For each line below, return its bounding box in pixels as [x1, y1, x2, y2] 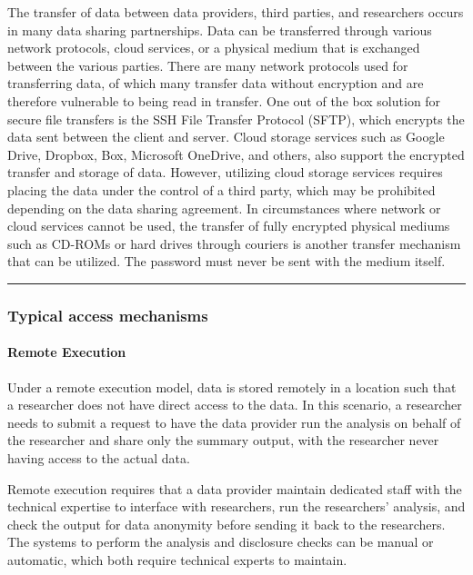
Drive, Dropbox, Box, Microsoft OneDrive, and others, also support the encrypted [7, 144, 465, 164]
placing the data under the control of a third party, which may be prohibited [7, 180, 436, 199]
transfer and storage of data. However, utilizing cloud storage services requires [7, 163, 443, 182]
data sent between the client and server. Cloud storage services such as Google [7, 127, 445, 146]
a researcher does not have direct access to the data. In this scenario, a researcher [7, 395, 462, 414]
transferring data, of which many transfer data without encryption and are [7, 74, 424, 93]
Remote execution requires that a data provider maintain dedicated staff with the [7, 479, 462, 498]
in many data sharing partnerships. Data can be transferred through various [7, 20, 432, 39]
